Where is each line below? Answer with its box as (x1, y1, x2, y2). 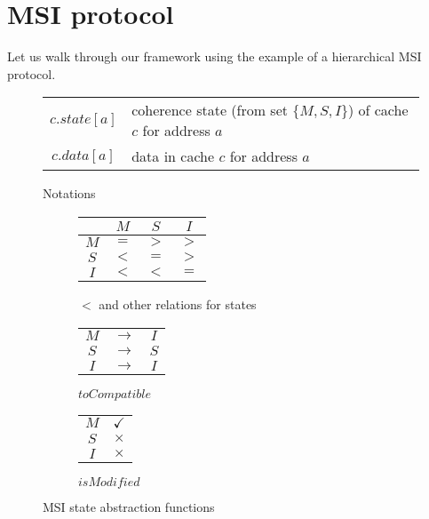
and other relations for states (99, 294, 257, 313)
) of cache (347, 100, 409, 121)
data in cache (131, 146, 215, 167)
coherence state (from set (131, 100, 288, 121)
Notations (43, 184, 96, 203)
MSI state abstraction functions (43, 497, 215, 515)
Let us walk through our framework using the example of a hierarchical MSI (7, 47, 422, 66)
